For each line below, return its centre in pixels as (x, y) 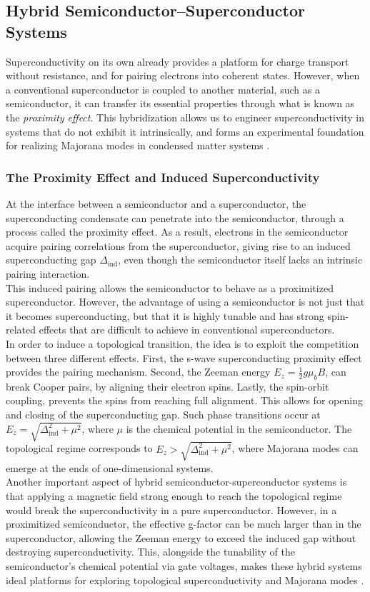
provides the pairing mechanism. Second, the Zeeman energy (138, 372)
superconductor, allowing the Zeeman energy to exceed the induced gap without (181, 537)
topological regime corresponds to (79, 448)
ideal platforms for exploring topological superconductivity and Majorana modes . (185, 580)
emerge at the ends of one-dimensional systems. (110, 467)
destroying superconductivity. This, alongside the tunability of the (150, 552)
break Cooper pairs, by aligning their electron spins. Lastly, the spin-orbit (167, 386)
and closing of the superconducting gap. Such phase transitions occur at (163, 415)
